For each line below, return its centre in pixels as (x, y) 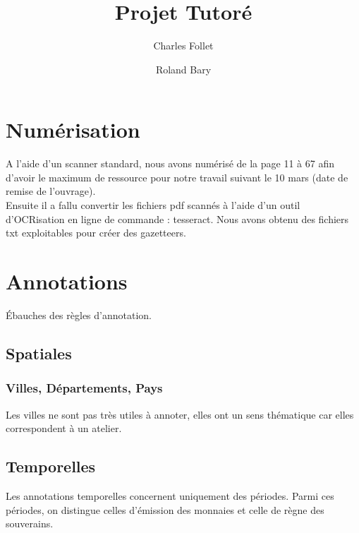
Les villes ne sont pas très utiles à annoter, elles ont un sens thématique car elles (180, 414)
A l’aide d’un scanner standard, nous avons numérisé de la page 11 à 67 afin (170, 163)
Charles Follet (183, 46)
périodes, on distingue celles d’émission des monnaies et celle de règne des (165, 509)
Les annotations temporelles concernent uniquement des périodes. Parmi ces (170, 495)
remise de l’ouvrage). (51, 191)
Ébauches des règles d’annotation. (79, 315)
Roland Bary (183, 69)
